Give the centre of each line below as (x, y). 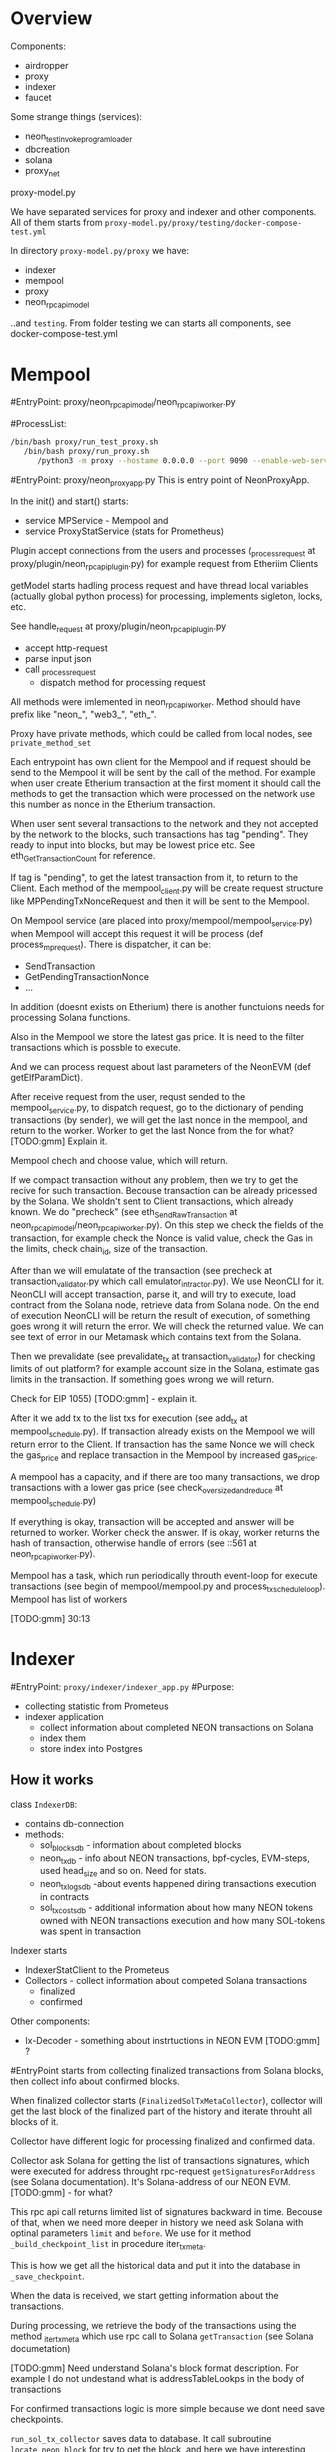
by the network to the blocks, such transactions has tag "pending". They (159, 834)
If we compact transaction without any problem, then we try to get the (154, 1180)
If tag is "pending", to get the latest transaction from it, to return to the (154, 878)
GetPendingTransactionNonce (87, 976)
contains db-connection (74, 1823)
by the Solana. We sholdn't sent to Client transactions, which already (152, 1201)
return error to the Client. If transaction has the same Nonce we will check (162, 1444)
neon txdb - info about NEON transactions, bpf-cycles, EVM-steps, (174, 1859)
